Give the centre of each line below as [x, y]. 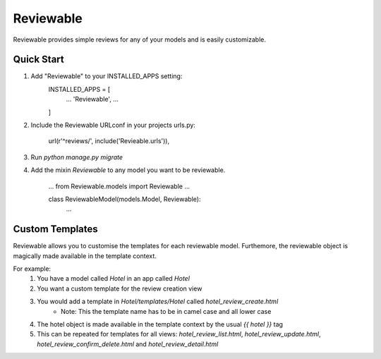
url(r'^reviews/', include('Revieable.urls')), [109, 141]
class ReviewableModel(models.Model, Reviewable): [125, 199]
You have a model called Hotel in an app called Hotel [114, 279]
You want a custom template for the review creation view [120, 288]
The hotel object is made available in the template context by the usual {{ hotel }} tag [160, 324]
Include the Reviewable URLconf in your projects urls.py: [113, 125]
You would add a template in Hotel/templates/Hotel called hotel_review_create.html [158, 302]
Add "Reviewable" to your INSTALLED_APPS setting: [107, 76]
